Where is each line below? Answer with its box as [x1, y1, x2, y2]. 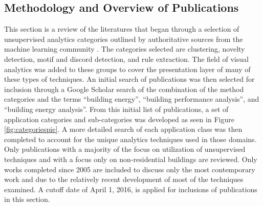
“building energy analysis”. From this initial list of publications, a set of [4, 103, 229, 114]
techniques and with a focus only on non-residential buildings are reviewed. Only [4, 153, 257, 164]
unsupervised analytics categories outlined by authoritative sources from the [4, 33, 243, 44]
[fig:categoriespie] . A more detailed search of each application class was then [4, 124, 243, 134]
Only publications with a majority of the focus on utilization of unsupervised [4, 144, 246, 154]
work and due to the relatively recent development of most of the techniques [4, 174, 244, 185]
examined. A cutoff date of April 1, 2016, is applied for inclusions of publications [4, 184, 257, 194]
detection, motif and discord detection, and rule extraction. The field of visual [4, 53, 249, 64]
